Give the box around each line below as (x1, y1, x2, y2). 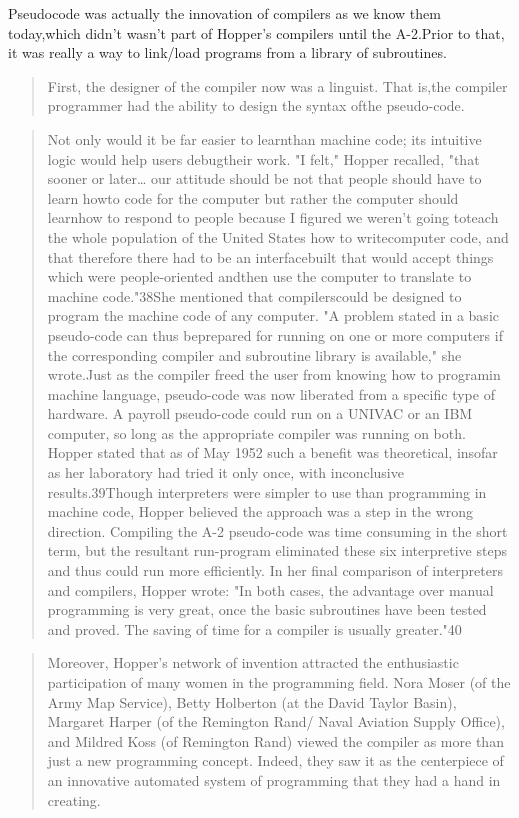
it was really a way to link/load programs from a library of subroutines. (8, 42, 447, 63)
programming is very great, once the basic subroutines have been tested (47, 599, 487, 620)
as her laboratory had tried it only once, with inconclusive (47, 462, 404, 483)
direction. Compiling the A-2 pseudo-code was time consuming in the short (47, 520, 508, 541)
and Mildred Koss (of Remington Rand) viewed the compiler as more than (47, 730, 504, 751)
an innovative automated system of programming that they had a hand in (47, 769, 501, 790)
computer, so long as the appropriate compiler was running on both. (47, 422, 466, 443)
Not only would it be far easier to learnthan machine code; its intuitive (47, 128, 482, 149)
